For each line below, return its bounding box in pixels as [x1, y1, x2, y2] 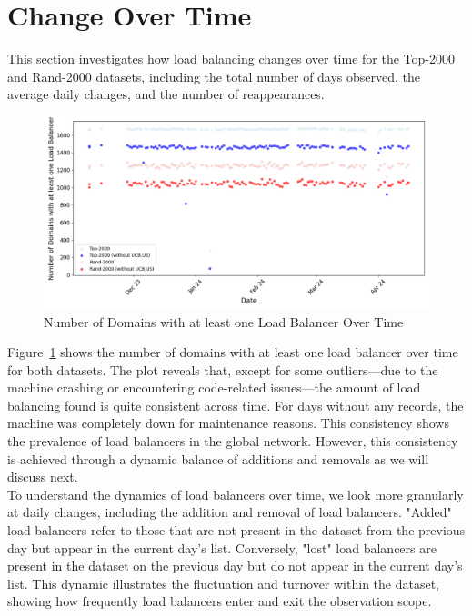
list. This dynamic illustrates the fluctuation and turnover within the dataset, [7, 573, 439, 592]
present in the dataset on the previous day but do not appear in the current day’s [7, 556, 463, 575]
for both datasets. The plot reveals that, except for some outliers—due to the [7, 360, 438, 379]
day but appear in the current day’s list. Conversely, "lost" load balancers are [7, 538, 437, 557]
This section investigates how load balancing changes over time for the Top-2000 [7, 49, 455, 68]
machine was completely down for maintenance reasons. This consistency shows [7, 413, 449, 432]
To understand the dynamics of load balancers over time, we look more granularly [7, 484, 464, 503]
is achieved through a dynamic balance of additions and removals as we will [7, 449, 429, 468]
